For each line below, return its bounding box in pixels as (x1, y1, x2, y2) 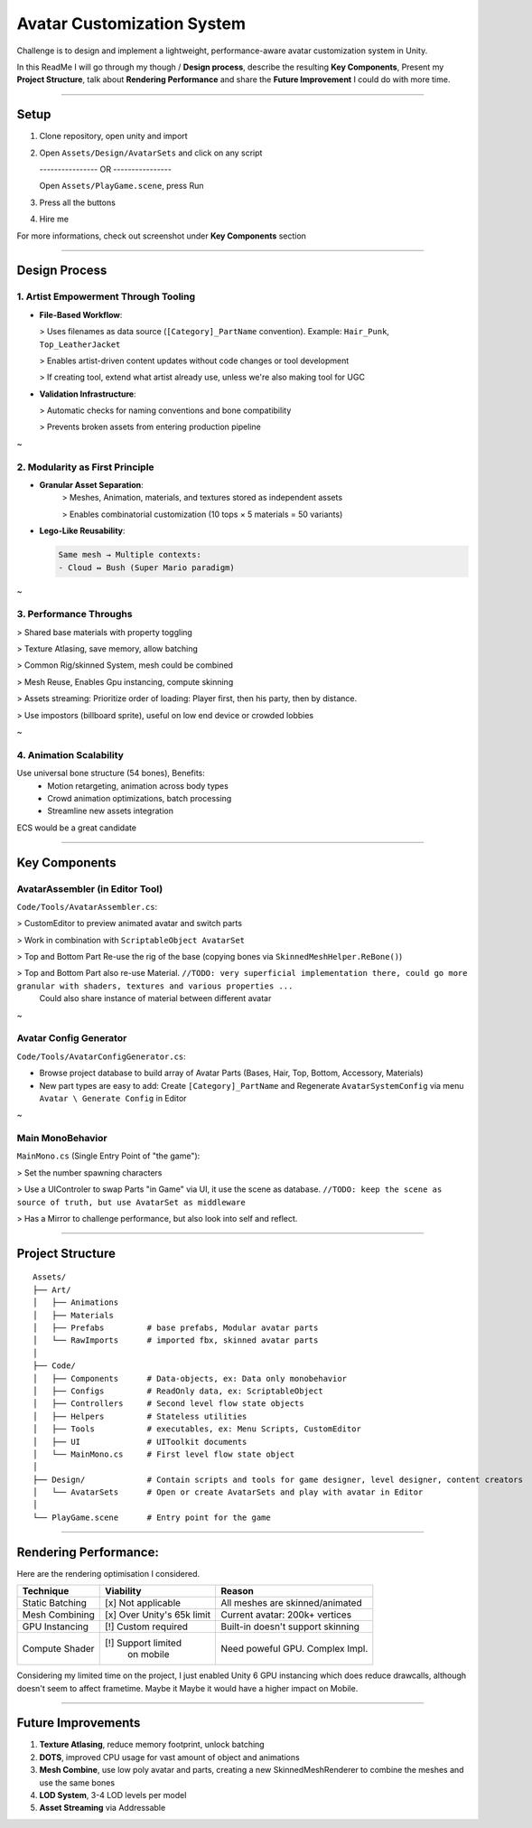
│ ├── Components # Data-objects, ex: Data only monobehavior (33, 1373, 348, 1383)
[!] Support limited (104, 1636, 182, 1649)
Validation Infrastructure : (39, 389, 136, 399)
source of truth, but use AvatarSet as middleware (16, 1197, 246, 1207)
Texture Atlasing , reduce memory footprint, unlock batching (39, 1739, 266, 1750)
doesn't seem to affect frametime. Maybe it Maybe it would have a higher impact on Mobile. (16, 1683, 359, 1693)
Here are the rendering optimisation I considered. (16, 1568, 201, 1579)
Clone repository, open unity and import (39, 131, 189, 142)
